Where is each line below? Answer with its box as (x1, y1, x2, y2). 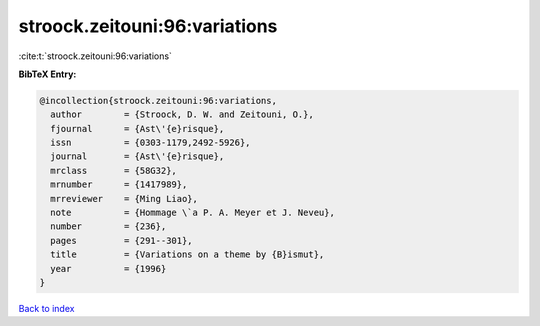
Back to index (18, 302, 75, 314)
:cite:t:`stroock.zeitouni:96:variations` (18, 50, 172, 62)
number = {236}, (50, 221, 167, 232)
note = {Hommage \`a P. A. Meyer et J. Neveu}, (50, 207, 335, 219)
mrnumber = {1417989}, (50, 179, 188, 190)
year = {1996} (50, 263, 167, 274)
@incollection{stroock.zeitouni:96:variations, (39, 95, 277, 106)
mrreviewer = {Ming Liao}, (50, 193, 199, 204)
